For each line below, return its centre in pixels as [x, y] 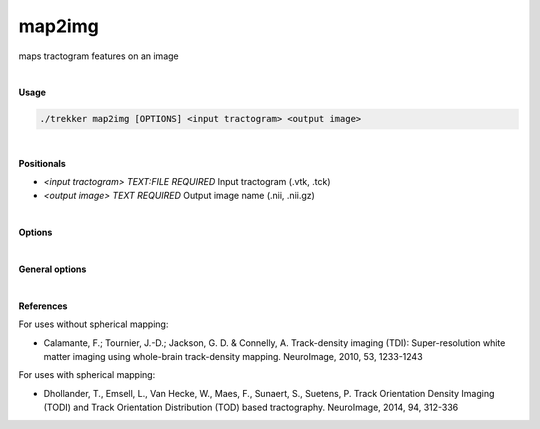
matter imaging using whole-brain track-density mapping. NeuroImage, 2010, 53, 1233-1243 [233, 356]
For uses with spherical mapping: [87, 375]
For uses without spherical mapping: [93, 324]
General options [52, 269]
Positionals [42, 163]
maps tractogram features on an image [98, 56]
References [43, 306]
